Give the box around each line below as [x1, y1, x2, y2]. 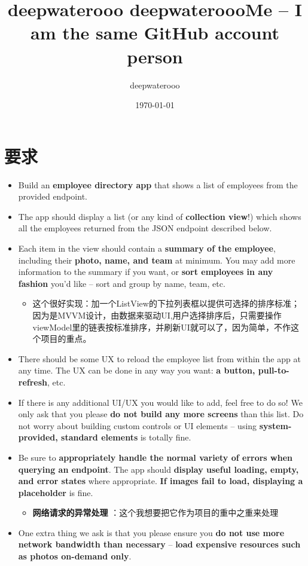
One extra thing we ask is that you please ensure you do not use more [18, 526, 285, 539]
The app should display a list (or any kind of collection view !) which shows [18, 210, 301, 222]
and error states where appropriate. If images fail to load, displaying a [18, 475, 303, 487]
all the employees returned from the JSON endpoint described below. [18, 222, 272, 234]
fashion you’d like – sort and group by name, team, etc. [18, 277, 225, 289]
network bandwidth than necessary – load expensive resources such [18, 538, 301, 550]
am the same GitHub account [31, 20, 279, 45]
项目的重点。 [41, 332, 92, 345]
